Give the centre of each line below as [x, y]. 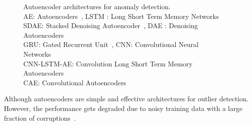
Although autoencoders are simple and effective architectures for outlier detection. [126, 99]
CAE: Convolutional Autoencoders [75, 82]
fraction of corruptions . [40, 118]
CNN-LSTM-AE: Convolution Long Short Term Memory [108, 63]
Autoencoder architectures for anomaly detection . [97, 6]
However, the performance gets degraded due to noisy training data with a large [123, 108]
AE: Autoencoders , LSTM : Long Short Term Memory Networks [121, 16]
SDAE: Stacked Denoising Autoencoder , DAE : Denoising [111, 25]
